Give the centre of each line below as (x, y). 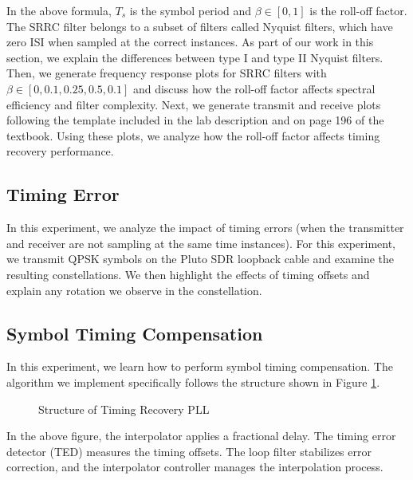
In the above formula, (59, 10)
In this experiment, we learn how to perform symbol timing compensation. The (200, 366)
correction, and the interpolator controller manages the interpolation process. (195, 467)
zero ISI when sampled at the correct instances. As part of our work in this (190, 42)
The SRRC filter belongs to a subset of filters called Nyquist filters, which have (200, 26)
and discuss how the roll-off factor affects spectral (254, 88)
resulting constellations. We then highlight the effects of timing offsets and (188, 274)
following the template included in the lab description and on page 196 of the (195, 120)
